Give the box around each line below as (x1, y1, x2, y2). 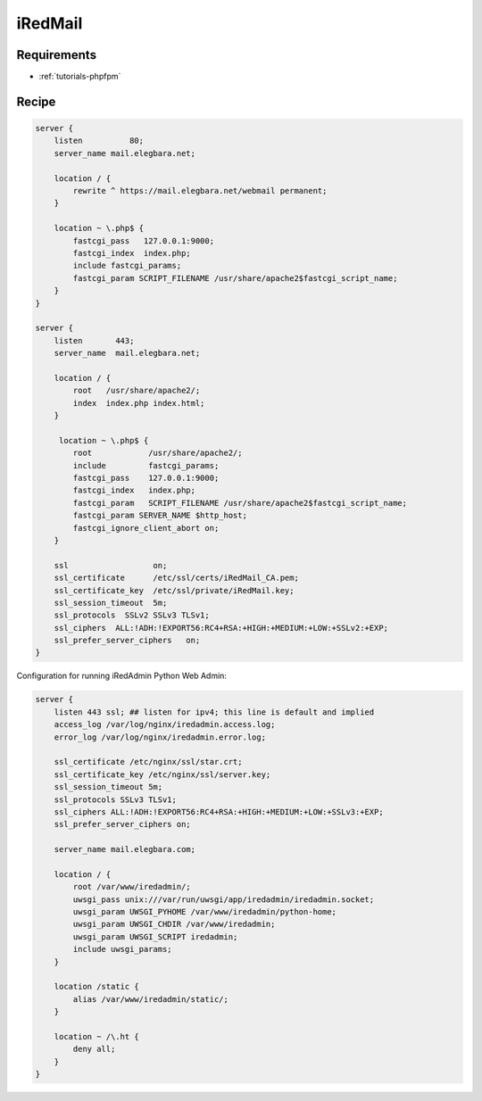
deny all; (72, 1044, 116, 1055)
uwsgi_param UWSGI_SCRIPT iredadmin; (72, 931, 238, 941)
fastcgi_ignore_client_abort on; (72, 523, 220, 533)
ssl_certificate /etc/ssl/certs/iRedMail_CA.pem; (54, 573, 299, 584)
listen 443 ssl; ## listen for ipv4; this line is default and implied (54, 707, 375, 717)
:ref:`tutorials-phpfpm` (38, 71, 121, 82)
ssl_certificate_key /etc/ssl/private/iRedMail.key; (54, 585, 295, 595)
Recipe (16, 94, 56, 109)
